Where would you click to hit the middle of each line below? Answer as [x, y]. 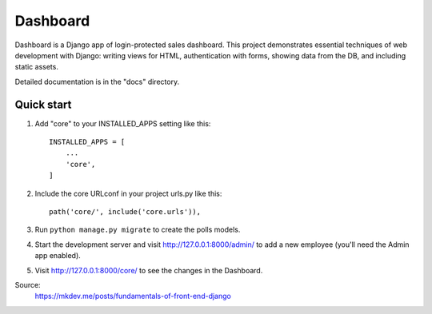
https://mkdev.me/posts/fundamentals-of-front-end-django [133, 296]
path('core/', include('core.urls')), [125, 211]
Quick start [43, 104]
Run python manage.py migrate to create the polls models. [138, 230]
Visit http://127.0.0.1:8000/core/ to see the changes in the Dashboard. [149, 270]
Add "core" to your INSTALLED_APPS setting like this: [123, 123]
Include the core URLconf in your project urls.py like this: [128, 193]
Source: [28, 284]
